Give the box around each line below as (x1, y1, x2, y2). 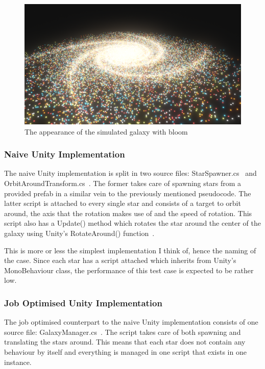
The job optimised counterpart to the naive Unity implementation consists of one (4, 317, 258, 327)
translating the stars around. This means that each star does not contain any (4, 336, 246, 347)
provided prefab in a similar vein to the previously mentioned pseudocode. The (4, 188, 251, 198)
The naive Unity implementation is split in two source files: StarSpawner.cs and (4, 168, 257, 178)
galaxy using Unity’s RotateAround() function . (4, 227, 155, 238)
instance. (4, 356, 32, 367)
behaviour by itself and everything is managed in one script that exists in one (4, 346, 247, 357)
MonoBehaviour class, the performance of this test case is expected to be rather (4, 265, 254, 275)
